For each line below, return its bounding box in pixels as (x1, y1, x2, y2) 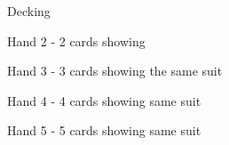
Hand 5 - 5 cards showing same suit (7, 121, 201, 140)
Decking (7, 2, 51, 20)
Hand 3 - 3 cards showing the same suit (7, 61, 223, 80)
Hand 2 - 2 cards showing (7, 31, 146, 50)
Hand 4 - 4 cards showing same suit (7, 91, 201, 109)
